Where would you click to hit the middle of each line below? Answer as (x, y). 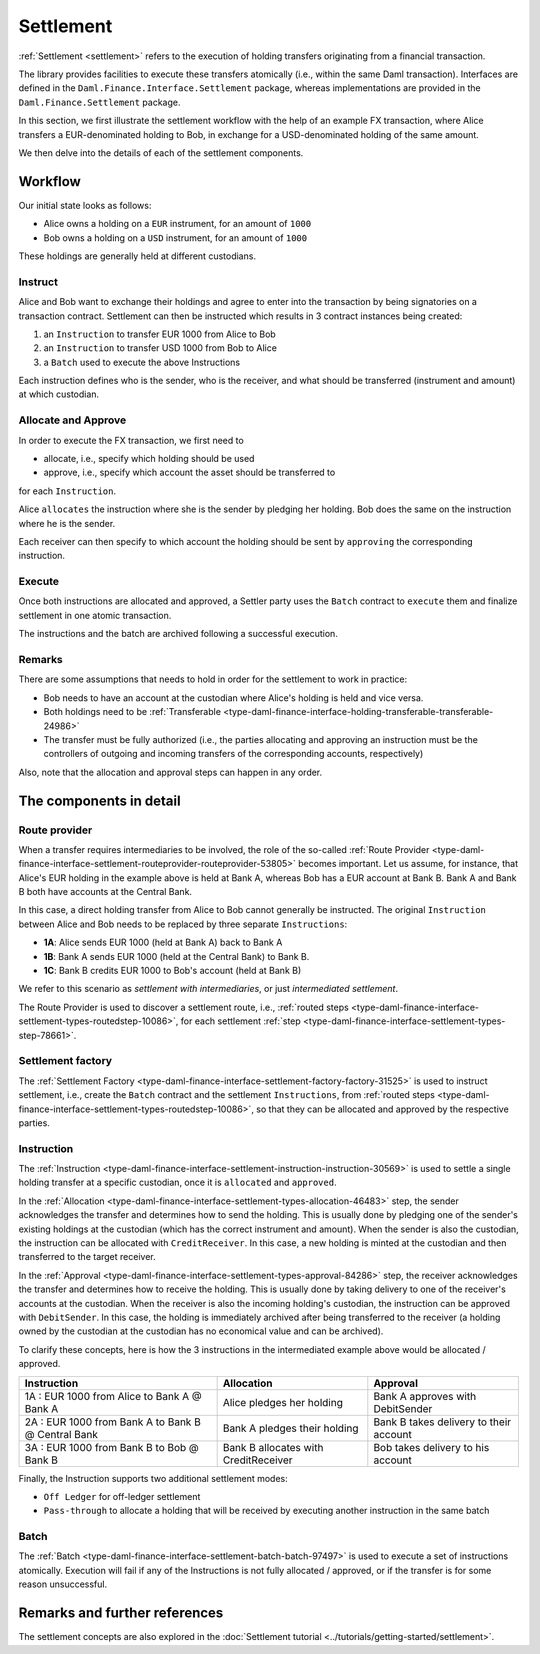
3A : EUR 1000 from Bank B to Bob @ (111, 1447)
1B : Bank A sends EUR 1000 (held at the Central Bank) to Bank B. (176, 956)
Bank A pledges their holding (290, 1428)
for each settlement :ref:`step (241, 1021)
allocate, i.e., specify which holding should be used (149, 458)
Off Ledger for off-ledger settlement (122, 1496)
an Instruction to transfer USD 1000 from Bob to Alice (160, 348)
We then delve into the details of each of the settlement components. (161, 152)
